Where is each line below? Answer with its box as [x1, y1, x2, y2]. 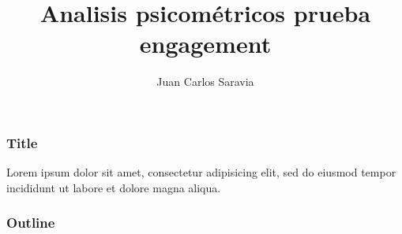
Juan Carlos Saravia [156, 73, 254, 90]
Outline [6, 213, 55, 232]
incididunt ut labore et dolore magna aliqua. [6, 179, 221, 195]
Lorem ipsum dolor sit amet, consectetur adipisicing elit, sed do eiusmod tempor [6, 164, 396, 180]
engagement [139, 28, 272, 60]
